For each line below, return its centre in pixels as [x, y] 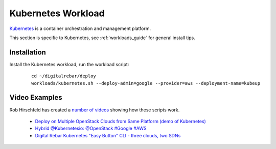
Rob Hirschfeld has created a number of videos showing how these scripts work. [95, 110]
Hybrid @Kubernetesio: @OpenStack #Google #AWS [91, 128]
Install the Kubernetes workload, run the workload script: [69, 64]
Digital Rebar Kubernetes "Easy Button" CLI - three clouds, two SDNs [108, 135]
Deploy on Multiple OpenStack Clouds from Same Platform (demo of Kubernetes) [121, 121]
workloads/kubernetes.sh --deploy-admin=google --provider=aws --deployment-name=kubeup [146, 83]
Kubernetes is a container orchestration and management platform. [80, 28]
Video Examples [36, 97]
